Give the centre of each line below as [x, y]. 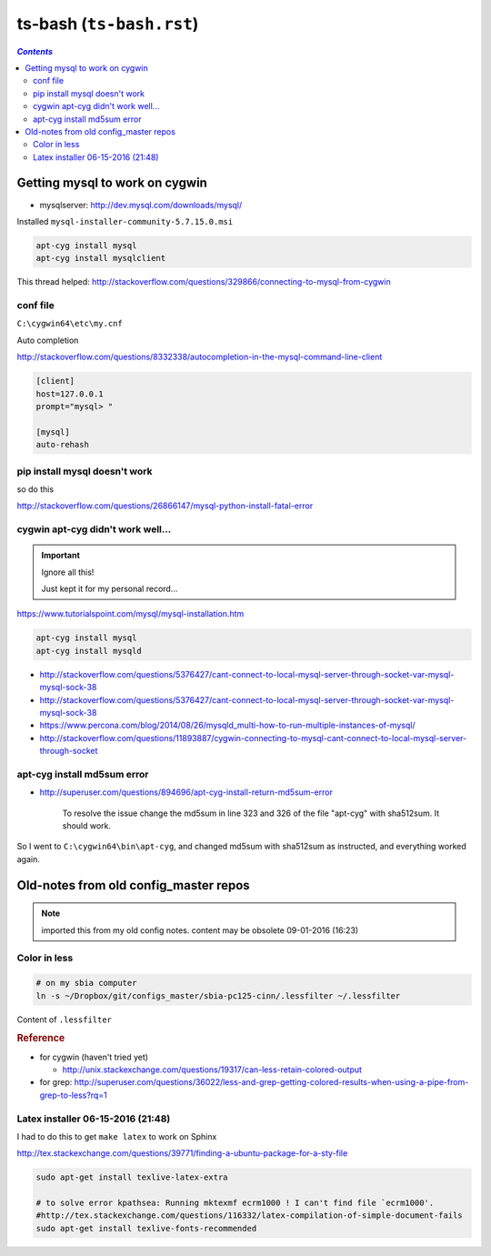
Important [61, 556]
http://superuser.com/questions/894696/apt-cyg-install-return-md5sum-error [186, 792]
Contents [35, 51]
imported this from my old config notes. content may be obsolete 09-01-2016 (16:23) [200, 930]
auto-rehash [63, 445]
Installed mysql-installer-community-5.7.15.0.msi [125, 221]
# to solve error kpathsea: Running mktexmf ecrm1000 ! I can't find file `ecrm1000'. [235, 1203]
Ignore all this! [68, 572]
